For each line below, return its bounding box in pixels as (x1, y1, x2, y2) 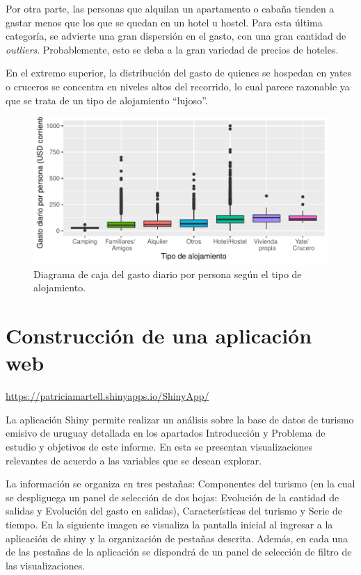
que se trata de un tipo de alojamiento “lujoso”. (6, 92, 208, 107)
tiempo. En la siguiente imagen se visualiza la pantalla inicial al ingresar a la (6, 517, 333, 531)
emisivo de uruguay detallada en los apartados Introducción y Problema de (6, 426, 326, 440)
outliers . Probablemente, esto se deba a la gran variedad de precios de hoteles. (6, 42, 339, 56)
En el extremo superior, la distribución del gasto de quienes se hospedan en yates (6, 65, 352, 80)
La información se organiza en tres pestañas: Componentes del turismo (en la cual (6, 476, 355, 491)
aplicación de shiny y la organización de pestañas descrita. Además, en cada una (6, 531, 348, 545)
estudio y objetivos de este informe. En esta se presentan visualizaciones (6, 439, 313, 454)
